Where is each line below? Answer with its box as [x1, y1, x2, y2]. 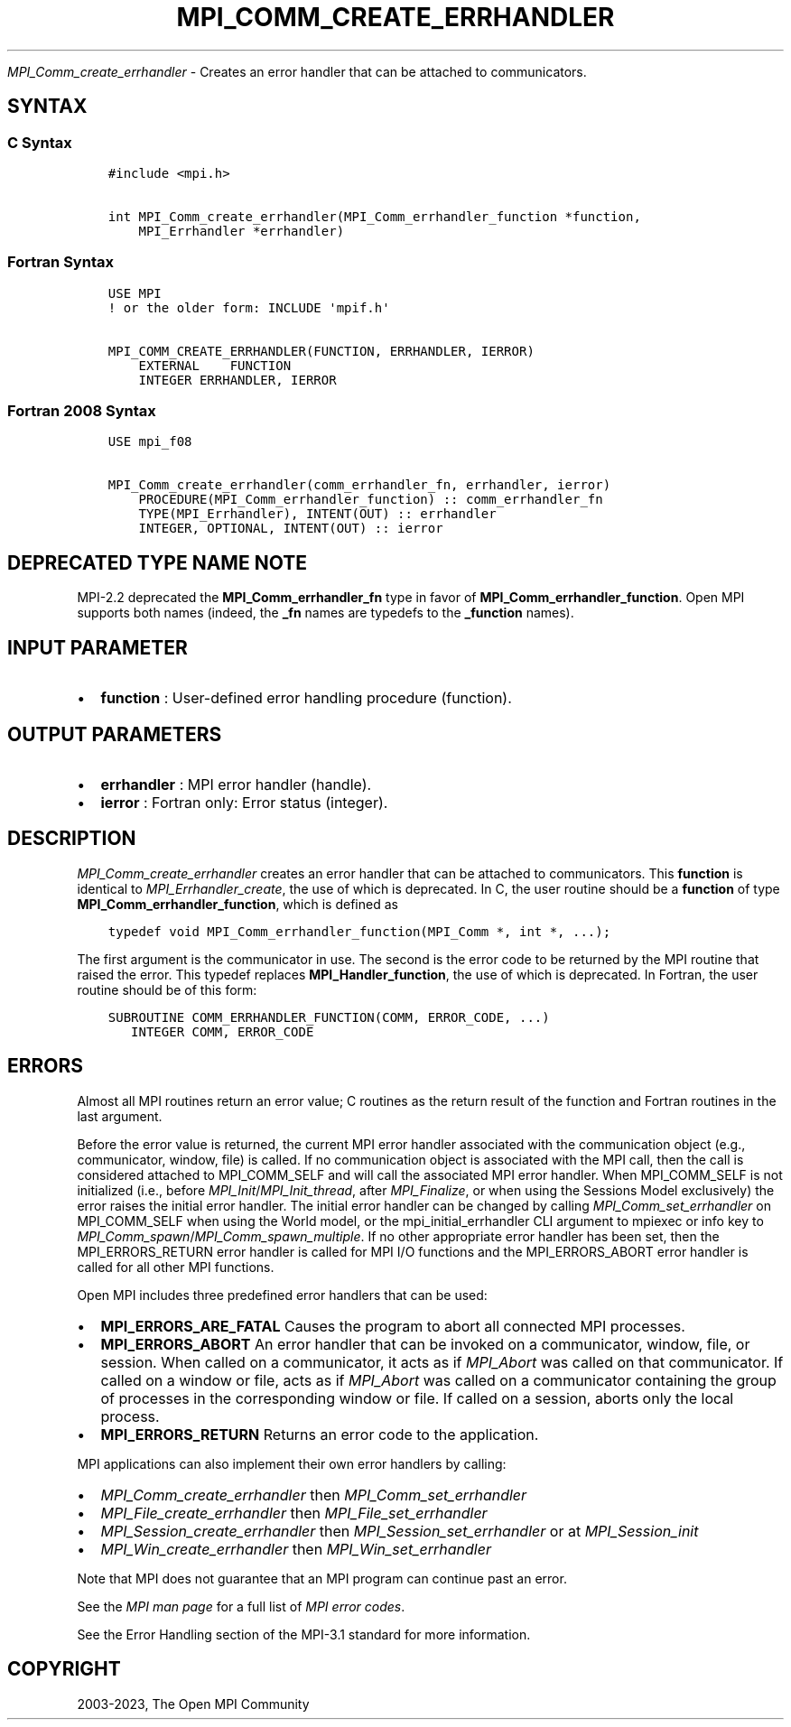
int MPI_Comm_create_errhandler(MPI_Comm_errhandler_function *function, [107, 209, 641, 224]
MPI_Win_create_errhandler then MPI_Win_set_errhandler [100, 1539, 491, 1558]
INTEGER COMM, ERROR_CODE [131, 1024, 314, 1039]
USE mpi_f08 [107, 434, 192, 450]
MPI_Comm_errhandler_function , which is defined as [77, 896, 398, 912]
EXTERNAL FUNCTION [138, 357, 292, 373]
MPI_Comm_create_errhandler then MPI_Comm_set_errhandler [100, 1485, 527, 1504]
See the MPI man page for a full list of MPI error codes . [77, 1598, 405, 1614]
